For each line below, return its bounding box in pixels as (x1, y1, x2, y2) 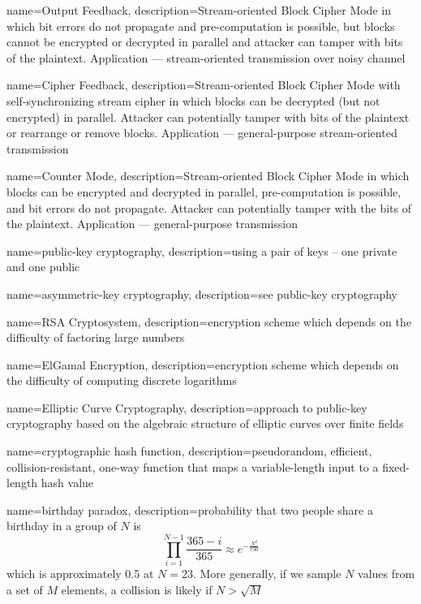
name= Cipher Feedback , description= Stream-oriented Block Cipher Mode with (6, 76, 401, 93)
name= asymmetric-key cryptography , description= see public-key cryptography (6, 285, 397, 302)
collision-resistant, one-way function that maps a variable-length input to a (6, 458, 379, 475)
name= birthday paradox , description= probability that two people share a (6, 501, 373, 518)
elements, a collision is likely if (61, 580, 213, 598)
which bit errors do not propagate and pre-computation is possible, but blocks (6, 17, 395, 34)
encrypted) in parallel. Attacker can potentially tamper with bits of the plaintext (6, 108, 410, 125)
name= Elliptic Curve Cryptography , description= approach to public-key (6, 399, 367, 416)
